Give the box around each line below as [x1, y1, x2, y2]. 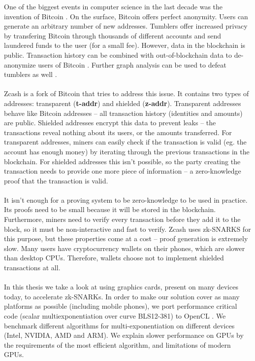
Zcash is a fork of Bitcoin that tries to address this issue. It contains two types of [4, 88, 249, 99]
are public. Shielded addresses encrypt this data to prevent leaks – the [4, 117, 216, 128]
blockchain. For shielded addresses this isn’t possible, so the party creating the [4, 156, 241, 166]
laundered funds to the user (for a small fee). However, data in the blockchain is [4, 40, 246, 50]
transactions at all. [4, 262, 61, 273]
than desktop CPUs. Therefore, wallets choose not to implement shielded [4, 253, 224, 263]
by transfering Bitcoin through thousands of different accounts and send [4, 30, 221, 40]
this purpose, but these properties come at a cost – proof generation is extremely [4, 233, 248, 244]
